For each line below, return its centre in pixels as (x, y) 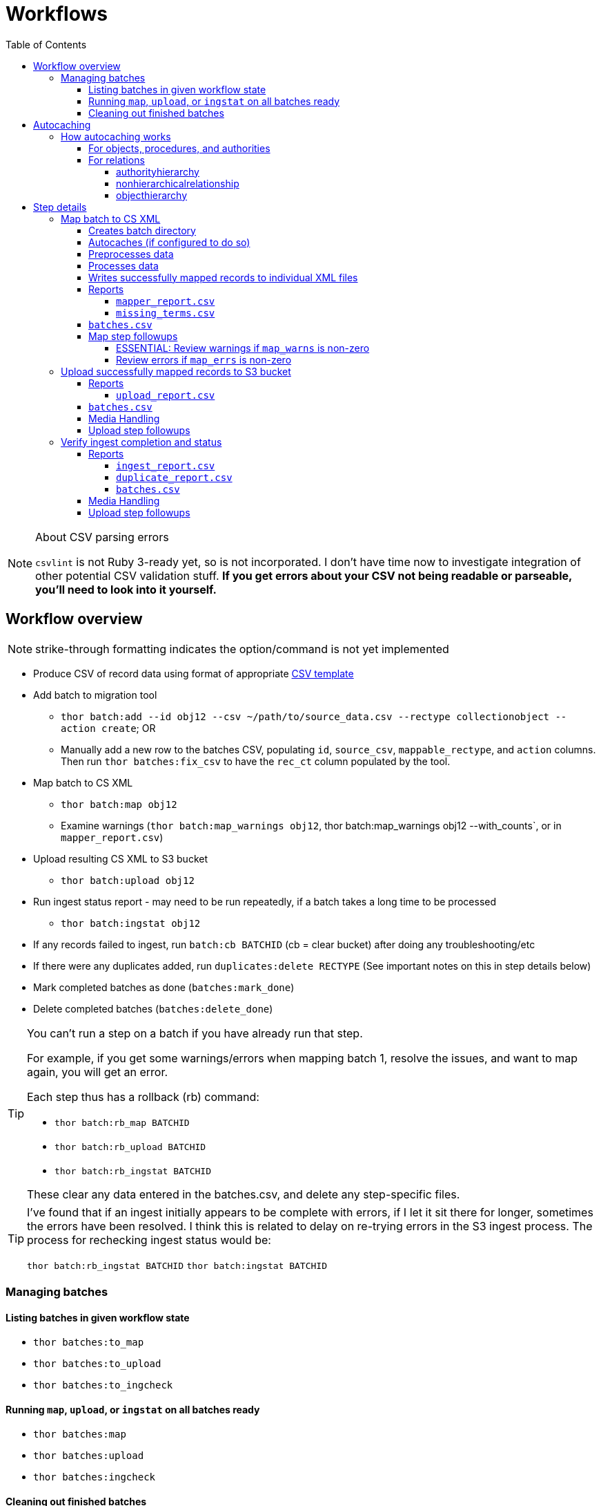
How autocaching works (116, 136)
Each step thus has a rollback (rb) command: (143, 1096)
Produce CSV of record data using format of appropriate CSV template (194, 673)
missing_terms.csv (166, 313)
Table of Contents (46, 44)
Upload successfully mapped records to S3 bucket (176, 371)
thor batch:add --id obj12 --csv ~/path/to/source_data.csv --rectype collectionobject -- (314, 716)
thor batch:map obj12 (119, 804)
